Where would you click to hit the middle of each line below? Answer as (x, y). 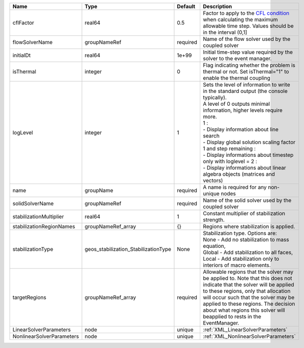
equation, (214, 246)
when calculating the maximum (240, 19)
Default (186, 6)
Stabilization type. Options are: (240, 233)
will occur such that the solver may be (249, 297)
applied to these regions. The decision (249, 304)
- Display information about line (240, 129)
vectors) (213, 180)
